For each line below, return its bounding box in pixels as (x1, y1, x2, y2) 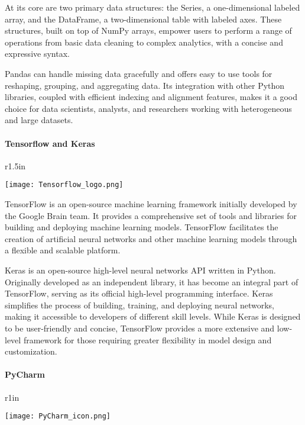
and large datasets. (5, 114, 73, 126)
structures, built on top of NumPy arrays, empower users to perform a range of (5, 24, 292, 37)
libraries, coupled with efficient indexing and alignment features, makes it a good (5, 91, 298, 103)
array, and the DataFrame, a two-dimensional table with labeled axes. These (5, 12, 282, 25)
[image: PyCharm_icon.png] (5, 412, 111, 421)
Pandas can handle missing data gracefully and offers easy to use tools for (5, 67, 272, 79)
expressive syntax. (5, 47, 70, 60)
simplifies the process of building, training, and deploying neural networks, (5, 298, 274, 311)
